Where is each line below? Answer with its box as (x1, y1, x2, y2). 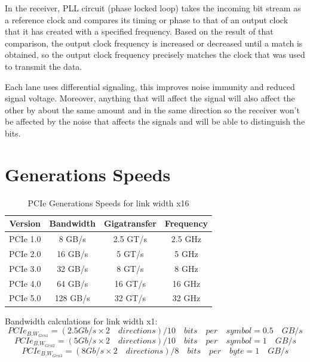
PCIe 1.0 (9, 233, 41, 245)
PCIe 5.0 (9, 292, 41, 304)
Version (9, 217, 41, 230)
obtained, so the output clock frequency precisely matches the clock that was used (5, 48, 305, 61)
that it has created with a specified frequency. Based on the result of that (5, 25, 274, 38)
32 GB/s (57, 262, 88, 274)
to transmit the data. (5, 60, 82, 72)
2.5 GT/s (113, 233, 147, 245)
